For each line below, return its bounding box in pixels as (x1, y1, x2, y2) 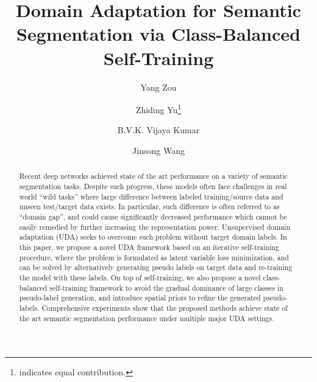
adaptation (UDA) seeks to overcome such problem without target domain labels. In (19, 232, 287, 242)
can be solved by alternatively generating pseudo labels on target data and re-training (19, 262, 293, 273)
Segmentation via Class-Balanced (16, 21, 301, 46)
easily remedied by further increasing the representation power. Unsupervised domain (19, 221, 290, 232)
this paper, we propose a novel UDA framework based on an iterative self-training (19, 241, 279, 252)
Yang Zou (140, 80, 177, 93)
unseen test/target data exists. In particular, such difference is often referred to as (19, 201, 280, 212)
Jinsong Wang (132, 144, 185, 156)
